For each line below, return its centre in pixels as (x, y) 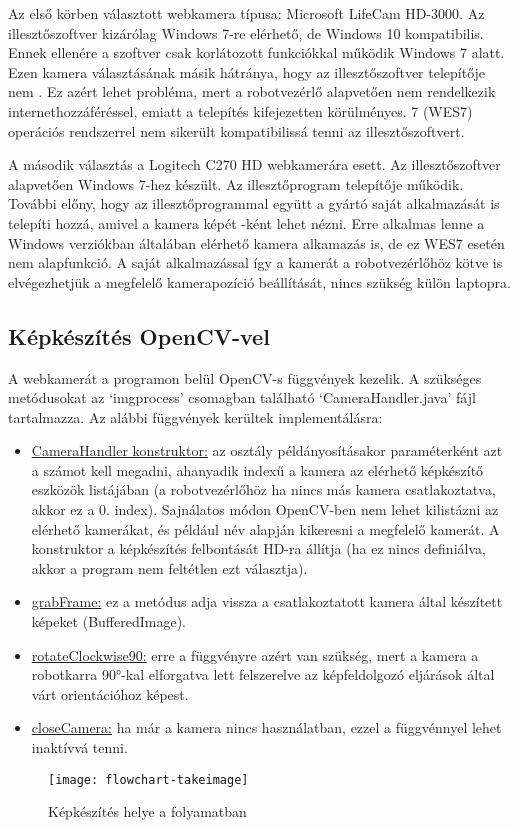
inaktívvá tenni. (79, 747)
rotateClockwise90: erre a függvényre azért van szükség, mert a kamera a (255, 654)
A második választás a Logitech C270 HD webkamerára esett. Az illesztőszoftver (254, 164)
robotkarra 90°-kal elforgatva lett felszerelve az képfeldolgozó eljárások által (263, 674)
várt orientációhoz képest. (110, 693)
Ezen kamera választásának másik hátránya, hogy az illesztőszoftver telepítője (247, 71)
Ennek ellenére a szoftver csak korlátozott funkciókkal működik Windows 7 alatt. (256, 52)
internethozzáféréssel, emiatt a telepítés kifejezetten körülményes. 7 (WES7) (240, 110)
